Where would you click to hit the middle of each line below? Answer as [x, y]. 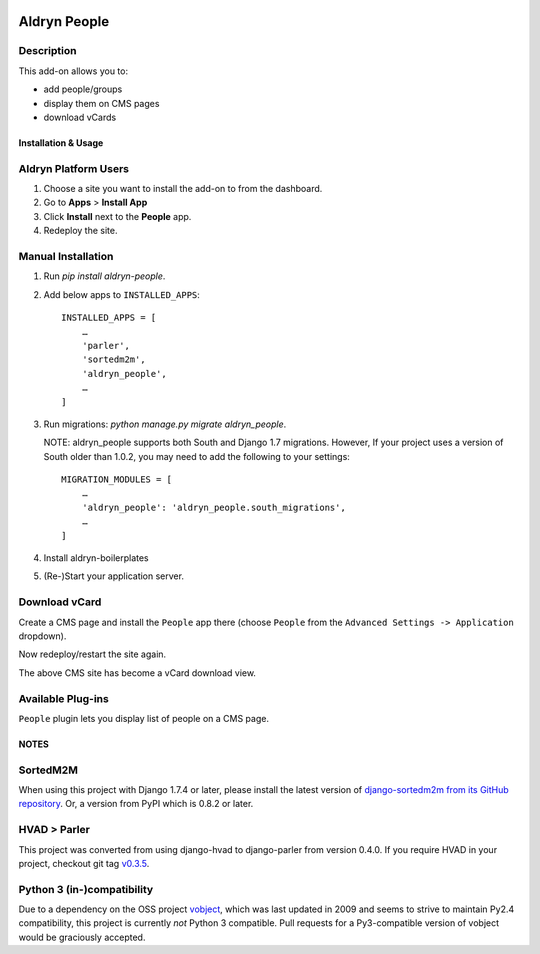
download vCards [80, 117]
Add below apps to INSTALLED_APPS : [121, 294]
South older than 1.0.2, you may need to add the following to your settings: [196, 456]
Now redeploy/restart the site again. [92, 654]
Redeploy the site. [80, 231]
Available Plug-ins [63, 698]
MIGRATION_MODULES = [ [117, 479]
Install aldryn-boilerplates [96, 558]
